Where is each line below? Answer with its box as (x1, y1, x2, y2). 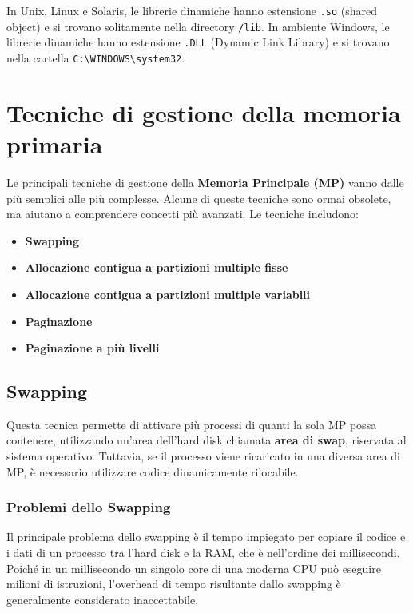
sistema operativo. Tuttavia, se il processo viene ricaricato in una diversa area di (6, 448, 401, 464)
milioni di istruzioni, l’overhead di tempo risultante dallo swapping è (6, 575, 341, 592)
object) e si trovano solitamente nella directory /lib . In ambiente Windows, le (6, 18, 390, 34)
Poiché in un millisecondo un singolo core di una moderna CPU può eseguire (6, 559, 381, 576)
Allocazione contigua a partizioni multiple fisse (25, 259, 288, 276)
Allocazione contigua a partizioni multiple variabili (25, 285, 311, 302)
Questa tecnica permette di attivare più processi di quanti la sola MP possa (6, 416, 377, 432)
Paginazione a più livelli (25, 340, 160, 356)
